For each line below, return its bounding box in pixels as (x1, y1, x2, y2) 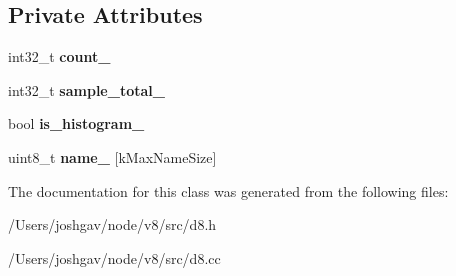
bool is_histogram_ (8, 113, 145, 134)
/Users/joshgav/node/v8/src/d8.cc (8, 247, 221, 268)
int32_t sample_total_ (8, 79, 165, 100)
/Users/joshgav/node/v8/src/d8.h (8, 214, 217, 235)
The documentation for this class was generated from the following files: (8, 180, 449, 201)
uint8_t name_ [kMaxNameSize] (8, 146, 217, 167)
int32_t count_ (8, 46, 111, 67)
